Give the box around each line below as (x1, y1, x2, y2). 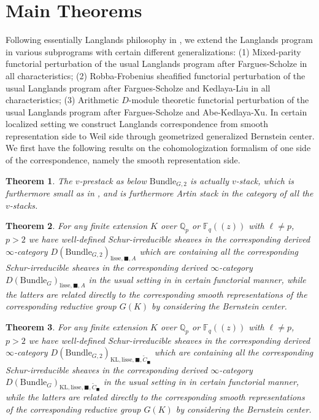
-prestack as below (79, 174, 147, 187)
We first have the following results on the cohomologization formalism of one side (6, 141, 311, 154)
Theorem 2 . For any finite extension (6, 219, 148, 232)
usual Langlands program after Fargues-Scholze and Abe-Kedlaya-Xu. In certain (6, 105, 307, 118)
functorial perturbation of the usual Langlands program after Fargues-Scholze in (6, 57, 307, 70)
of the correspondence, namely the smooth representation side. (6, 154, 240, 166)
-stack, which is (236, 174, 294, 187)
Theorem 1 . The (6, 174, 72, 187)
